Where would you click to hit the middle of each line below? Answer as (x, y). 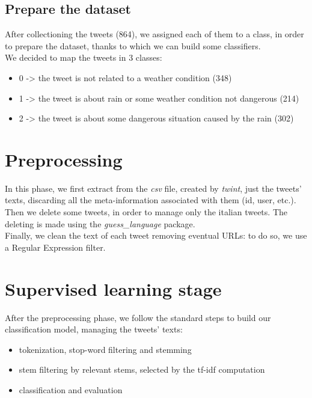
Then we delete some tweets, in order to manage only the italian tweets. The (146, 212)
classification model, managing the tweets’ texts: (94, 329)
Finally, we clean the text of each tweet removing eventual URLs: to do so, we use (156, 235)
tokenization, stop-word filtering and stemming (105, 349)
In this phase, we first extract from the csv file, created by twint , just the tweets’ (153, 188)
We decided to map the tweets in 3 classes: (84, 57)
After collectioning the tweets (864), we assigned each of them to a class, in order (154, 34)
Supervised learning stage (113, 288)
